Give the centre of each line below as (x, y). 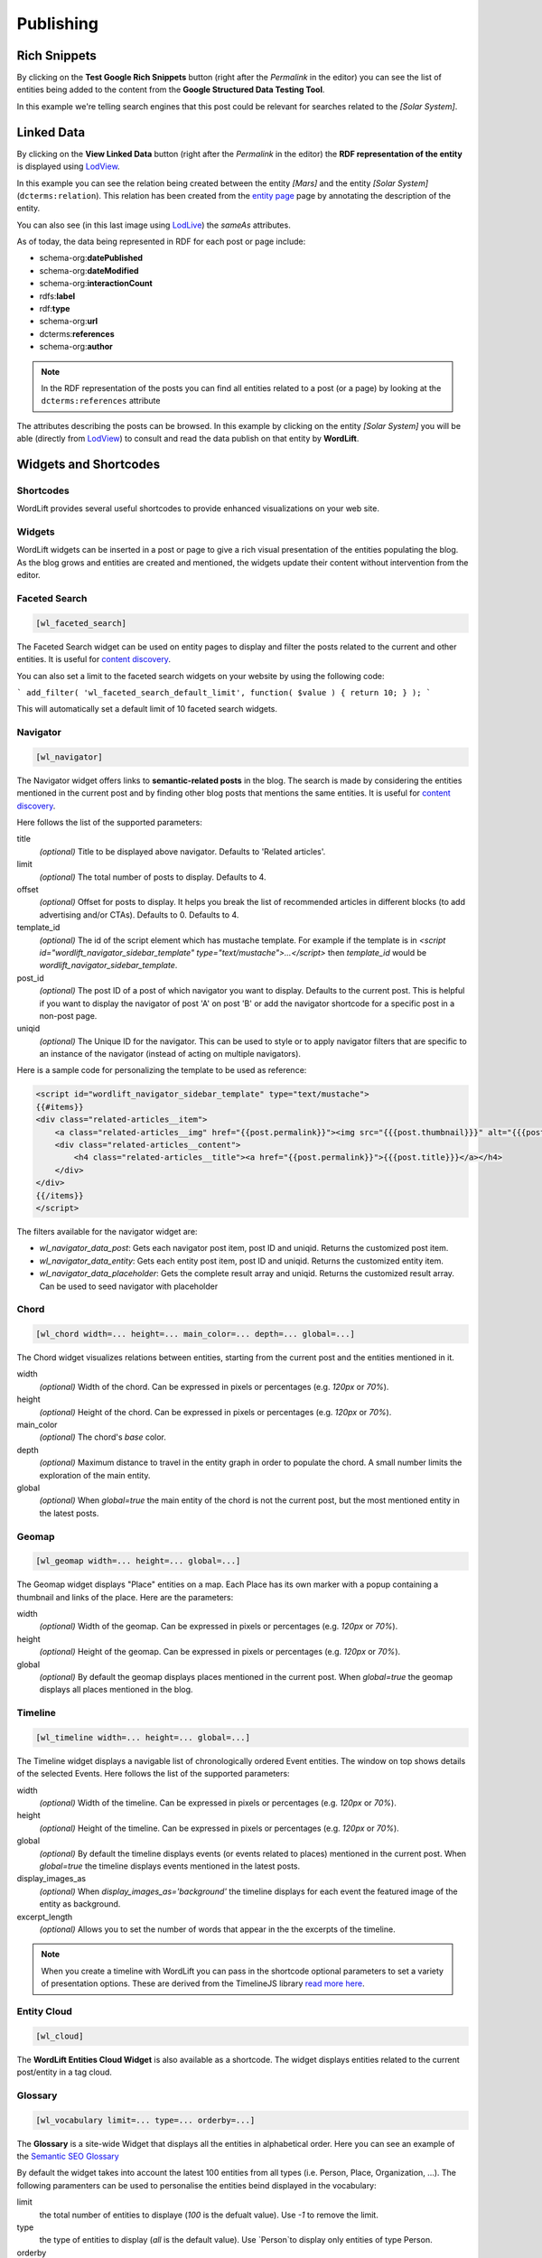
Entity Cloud (44, 2011)
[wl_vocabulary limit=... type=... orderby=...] (145, 2120)
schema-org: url (69, 322)
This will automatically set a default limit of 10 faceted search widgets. (147, 709)
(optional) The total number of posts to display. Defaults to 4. (153, 877)
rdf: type (55, 309)
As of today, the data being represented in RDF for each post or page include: (161, 242)
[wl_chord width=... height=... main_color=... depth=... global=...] (196, 1334)
